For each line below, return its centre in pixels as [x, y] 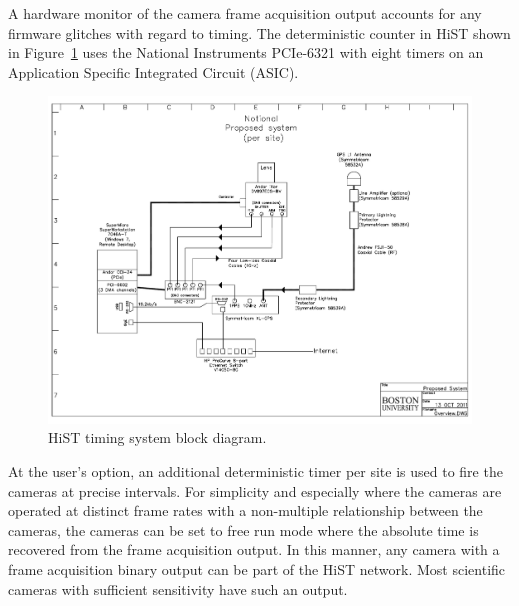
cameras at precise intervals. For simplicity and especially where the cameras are [255, 490]
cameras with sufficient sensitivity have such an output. [178, 588]
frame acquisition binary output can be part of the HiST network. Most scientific [257, 568]
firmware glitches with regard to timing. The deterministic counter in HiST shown [259, 32]
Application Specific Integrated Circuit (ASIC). [153, 71]
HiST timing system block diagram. [157, 437]
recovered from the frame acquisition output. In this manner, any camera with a [254, 549]
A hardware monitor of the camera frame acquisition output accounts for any [245, 13]
